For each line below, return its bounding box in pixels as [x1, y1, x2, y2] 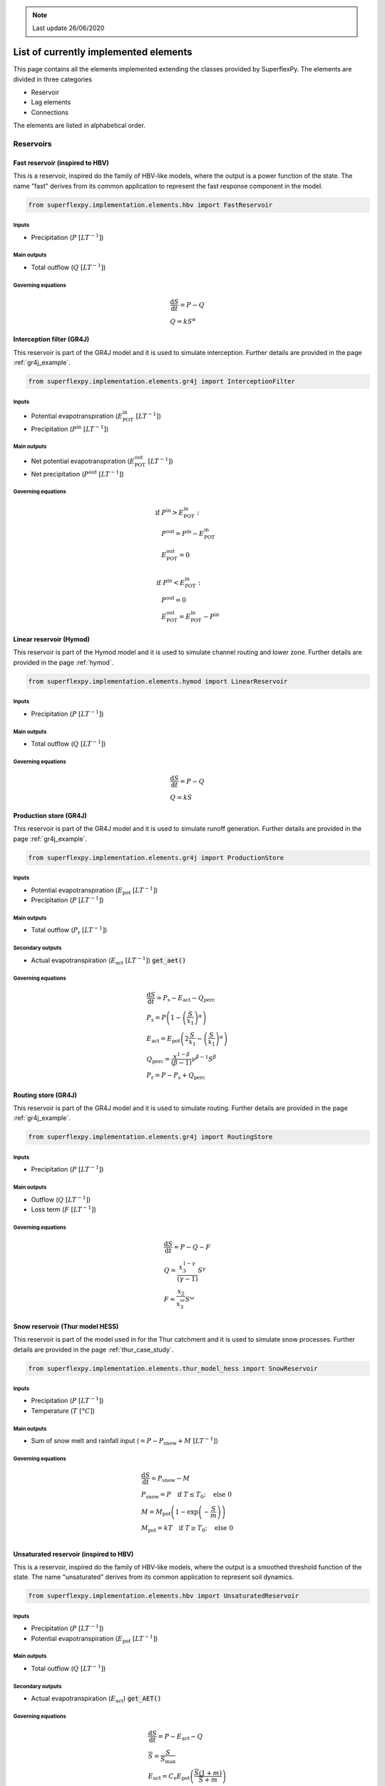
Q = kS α [170, 316, 196, 325]
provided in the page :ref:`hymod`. [13, 658, 114, 667]
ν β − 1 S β [191, 1054, 217, 1063]
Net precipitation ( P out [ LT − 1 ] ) [31, 469, 124, 478]
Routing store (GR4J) [13, 1090, 78, 1099]
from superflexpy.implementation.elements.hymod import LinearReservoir [28, 677, 288, 685]
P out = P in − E [161, 529, 205, 538]
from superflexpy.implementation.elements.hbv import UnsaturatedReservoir [28, 1592, 299, 1600]
